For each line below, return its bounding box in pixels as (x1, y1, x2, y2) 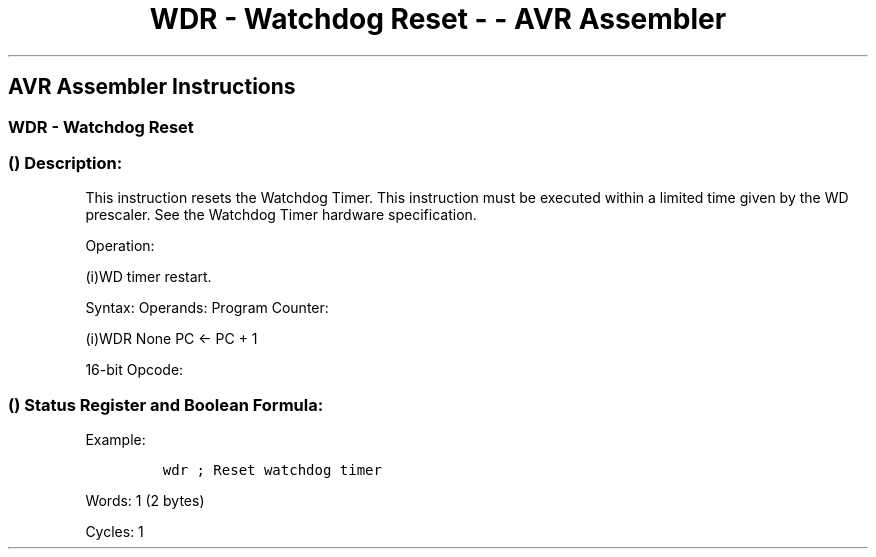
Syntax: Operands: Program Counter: (85, 299, 329, 317)
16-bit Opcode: (85, 361, 184, 379)
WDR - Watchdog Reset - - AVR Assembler (149, 2, 727, 36)
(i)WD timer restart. (85, 268, 212, 286)
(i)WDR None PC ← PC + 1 (85, 330, 258, 348)
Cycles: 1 (85, 523, 144, 541)
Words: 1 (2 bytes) (85, 492, 205, 510)
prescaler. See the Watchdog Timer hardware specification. (85, 206, 477, 224)
